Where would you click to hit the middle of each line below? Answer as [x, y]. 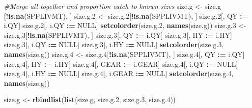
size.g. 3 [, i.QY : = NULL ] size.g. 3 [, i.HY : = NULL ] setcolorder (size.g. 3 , [114, 44]
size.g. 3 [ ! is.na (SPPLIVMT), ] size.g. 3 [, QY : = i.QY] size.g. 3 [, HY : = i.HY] [118, 35]
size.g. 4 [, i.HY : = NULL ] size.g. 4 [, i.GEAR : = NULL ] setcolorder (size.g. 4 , [119, 73]
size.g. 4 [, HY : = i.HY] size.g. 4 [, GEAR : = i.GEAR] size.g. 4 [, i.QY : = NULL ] [121, 64]
